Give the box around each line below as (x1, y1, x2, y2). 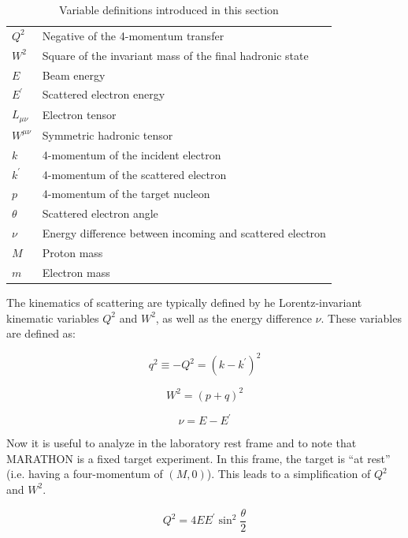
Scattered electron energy (42, 86, 165, 103)
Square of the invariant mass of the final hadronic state (42, 47, 309, 63)
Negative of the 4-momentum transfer (42, 27, 224, 43)
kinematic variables (6, 309, 99, 326)
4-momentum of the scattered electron (42, 166, 227, 182)
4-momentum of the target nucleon (42, 185, 210, 202)
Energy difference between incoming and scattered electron (42, 225, 326, 241)
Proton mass (42, 244, 103, 260)
